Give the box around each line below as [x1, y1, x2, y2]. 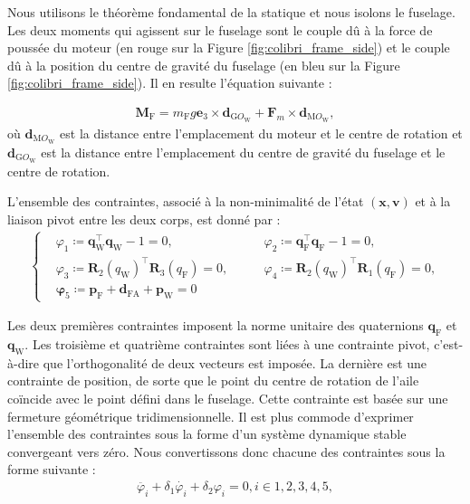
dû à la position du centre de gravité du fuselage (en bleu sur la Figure [7, 55, 400, 74]
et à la [415, 192, 451, 211]
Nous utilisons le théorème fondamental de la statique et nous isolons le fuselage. [7, 3, 456, 21]
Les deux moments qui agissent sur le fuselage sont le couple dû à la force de [7, 20, 433, 39]
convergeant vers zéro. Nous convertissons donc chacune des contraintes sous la [7, 442, 446, 461]
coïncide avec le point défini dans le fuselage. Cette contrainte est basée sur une [7, 388, 448, 407]
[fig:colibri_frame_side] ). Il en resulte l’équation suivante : [7, 73, 332, 92]
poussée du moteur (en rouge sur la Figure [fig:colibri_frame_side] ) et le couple [7, 38, 450, 57]
